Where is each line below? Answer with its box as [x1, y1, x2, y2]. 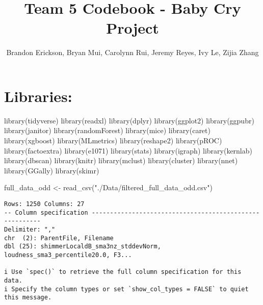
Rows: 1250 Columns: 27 [4, 200, 85, 208]
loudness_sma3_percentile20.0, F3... [4, 251, 132, 259]
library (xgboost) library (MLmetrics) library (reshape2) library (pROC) [4, 135, 222, 146]
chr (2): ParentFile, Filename [4, 234, 114, 242]
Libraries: [4, 85, 72, 106]
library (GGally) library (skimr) [4, 165, 99, 175]
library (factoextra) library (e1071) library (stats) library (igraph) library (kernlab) [4, 145, 252, 156]
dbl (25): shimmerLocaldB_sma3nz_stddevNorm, [4, 243, 161, 250]
